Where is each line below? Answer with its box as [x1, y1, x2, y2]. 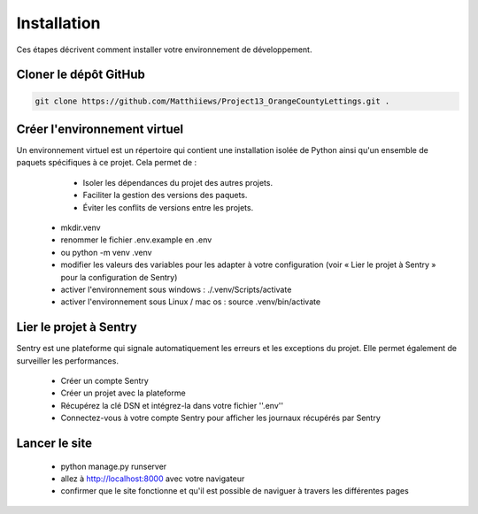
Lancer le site [16, 436, 93, 451]
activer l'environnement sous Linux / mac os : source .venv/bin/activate [60, 296, 321, 307]
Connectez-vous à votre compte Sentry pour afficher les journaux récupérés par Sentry [60, 412, 381, 424]
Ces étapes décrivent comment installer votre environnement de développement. [16, 44, 312, 55]
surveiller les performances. [16, 355, 119, 366]
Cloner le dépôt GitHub [16, 67, 146, 82]
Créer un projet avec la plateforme [60, 387, 186, 398]
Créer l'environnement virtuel [16, 121, 184, 136]
